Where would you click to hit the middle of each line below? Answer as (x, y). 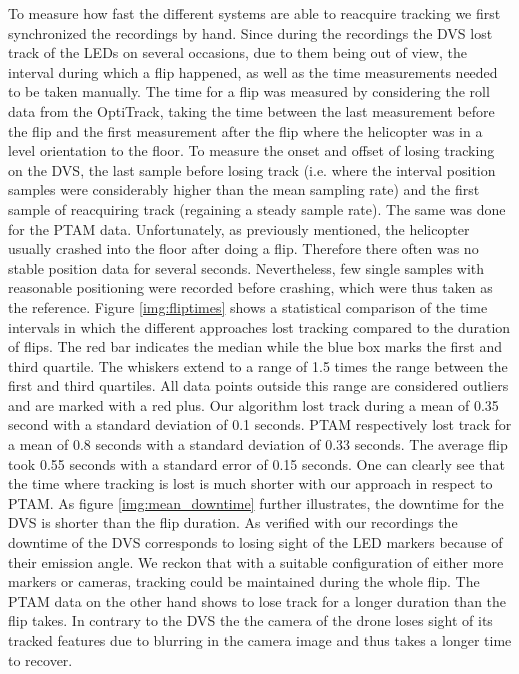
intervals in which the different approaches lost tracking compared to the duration (259, 326)
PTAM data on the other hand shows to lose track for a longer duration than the (257, 600)
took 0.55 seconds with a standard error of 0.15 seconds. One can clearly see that (256, 463)
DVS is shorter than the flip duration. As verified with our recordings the (233, 522)
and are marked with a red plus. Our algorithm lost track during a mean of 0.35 (253, 404)
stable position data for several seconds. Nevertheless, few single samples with (246, 267)
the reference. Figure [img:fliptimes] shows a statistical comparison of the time (248, 306)
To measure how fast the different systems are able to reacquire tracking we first (254, 13)
